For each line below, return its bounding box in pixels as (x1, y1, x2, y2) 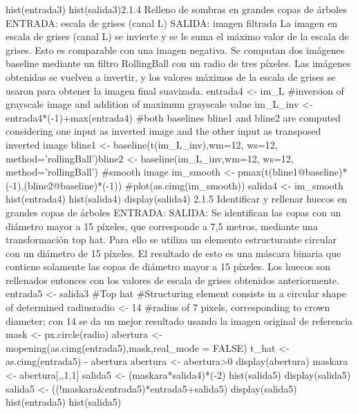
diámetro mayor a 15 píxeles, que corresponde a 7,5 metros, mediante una (6, 218, 318, 233)
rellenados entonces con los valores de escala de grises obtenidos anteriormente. (6, 272, 339, 287)
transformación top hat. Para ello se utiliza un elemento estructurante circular (6, 232, 337, 247)
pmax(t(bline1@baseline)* (237, 164, 348, 179)
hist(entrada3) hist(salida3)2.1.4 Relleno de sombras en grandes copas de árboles (6, 2, 347, 16)
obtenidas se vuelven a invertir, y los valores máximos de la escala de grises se (6, 69, 336, 84)
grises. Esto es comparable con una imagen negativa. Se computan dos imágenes (6, 42, 345, 57)
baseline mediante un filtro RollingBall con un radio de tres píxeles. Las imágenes (6, 56, 351, 70)
